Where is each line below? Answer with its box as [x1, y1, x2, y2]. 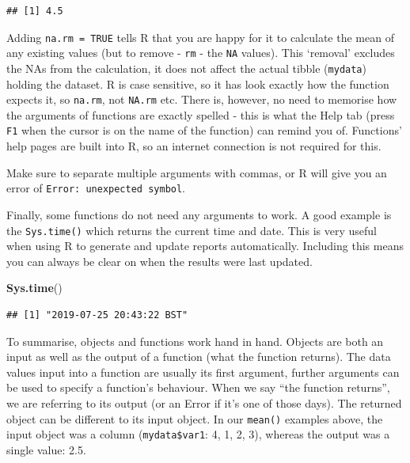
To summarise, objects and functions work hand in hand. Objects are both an [6, 332, 384, 349]
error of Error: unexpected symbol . [6, 180, 186, 196]
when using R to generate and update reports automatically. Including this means [6, 237, 404, 254]
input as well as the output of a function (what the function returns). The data [6, 348, 391, 365]
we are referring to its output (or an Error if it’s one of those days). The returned [6, 394, 402, 411]
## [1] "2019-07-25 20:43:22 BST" [6, 309, 188, 321]
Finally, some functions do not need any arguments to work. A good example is [6, 206, 392, 222]
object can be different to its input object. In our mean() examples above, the [6, 410, 383, 427]
